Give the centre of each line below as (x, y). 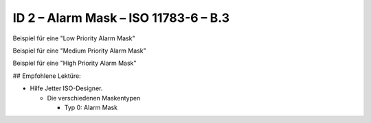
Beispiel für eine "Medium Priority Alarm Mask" (80, 51)
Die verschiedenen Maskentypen (94, 98)
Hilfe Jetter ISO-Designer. (66, 88)
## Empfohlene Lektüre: (47, 76)
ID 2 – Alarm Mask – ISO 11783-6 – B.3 (121, 18)
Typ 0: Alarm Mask (91, 107)
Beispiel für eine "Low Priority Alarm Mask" (74, 38)
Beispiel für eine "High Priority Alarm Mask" (75, 63)
